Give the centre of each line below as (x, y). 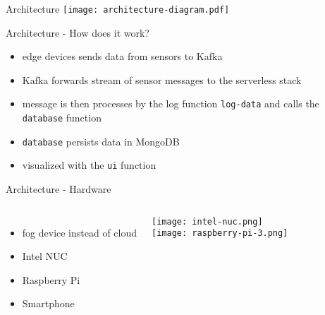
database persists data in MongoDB (101, 141)
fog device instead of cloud (80, 232)
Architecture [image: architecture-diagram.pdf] (118, 8)
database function (62, 118)
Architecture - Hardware (59, 189)
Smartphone (48, 303)
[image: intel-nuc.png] (207, 221)
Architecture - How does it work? (78, 32)
